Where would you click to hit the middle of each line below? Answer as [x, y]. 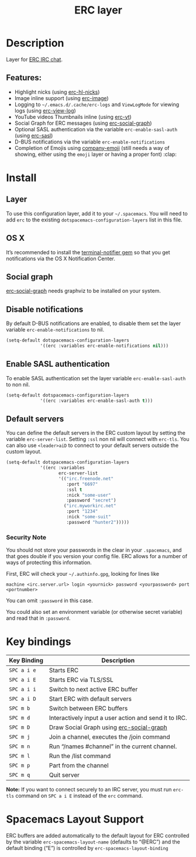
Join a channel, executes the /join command [109, 737]
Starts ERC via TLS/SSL [81, 680]
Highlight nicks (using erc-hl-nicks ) [57, 92]
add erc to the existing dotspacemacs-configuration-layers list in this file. [94, 220]
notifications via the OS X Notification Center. [61, 258]
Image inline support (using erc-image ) [62, 98]
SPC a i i [23, 689]
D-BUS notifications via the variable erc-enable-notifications [90, 142]
